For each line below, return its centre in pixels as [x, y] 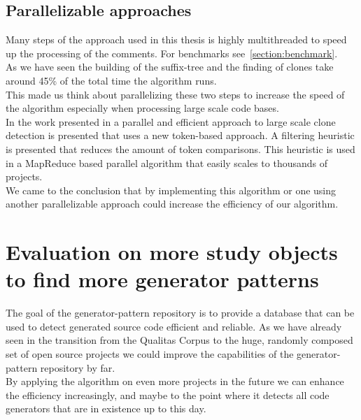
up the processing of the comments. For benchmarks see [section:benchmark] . [172, 53]
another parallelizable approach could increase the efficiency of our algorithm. [172, 204]
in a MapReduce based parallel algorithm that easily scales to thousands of [167, 162]
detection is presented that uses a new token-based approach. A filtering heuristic [180, 135]
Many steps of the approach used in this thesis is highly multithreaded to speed [176, 39]
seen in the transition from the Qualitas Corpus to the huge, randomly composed [179, 340]
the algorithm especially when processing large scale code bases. [142, 108]
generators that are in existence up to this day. [106, 408]
